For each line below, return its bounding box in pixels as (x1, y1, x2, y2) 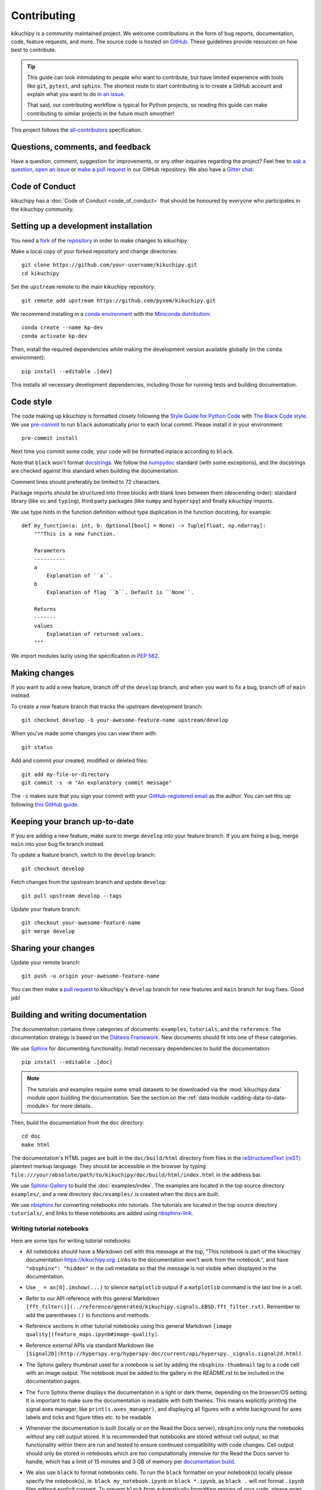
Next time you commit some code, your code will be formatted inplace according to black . (11, 448, 234, 455)
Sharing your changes (11, 943, 95, 953)
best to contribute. (11, 46, 56, 54)
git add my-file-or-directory (21, 771, 110, 778)
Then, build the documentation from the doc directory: (11, 1119, 145, 1126)
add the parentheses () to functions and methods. (26, 1311, 150, 1318)
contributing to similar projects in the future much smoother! (27, 110, 175, 117)
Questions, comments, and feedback (11, 142, 151, 152)
